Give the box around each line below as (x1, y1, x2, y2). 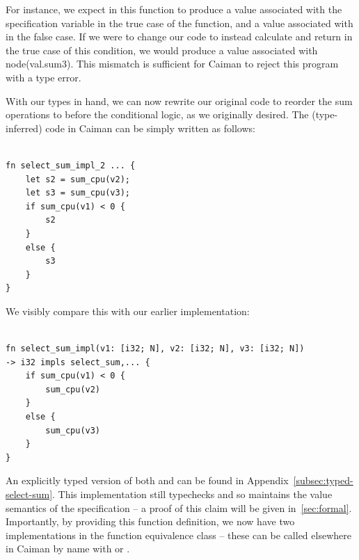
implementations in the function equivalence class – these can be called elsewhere (6, 527, 351, 542)
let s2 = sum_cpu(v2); (25, 174, 130, 184)
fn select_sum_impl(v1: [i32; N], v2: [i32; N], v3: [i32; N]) (6, 344, 305, 354)
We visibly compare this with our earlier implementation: (6, 303, 250, 318)
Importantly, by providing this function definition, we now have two (6, 514, 295, 529)
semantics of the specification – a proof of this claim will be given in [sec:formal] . (6, 500, 352, 515)
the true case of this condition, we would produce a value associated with (6, 42, 318, 57)
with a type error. (6, 70, 81, 84)
